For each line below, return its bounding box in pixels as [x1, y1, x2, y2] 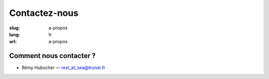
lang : [9, 31, 20, 37]
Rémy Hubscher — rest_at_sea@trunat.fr [21, 65, 106, 71]
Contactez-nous [9, 7, 79, 18]
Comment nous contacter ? [9, 52, 96, 60]
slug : [9, 25, 20, 31]
